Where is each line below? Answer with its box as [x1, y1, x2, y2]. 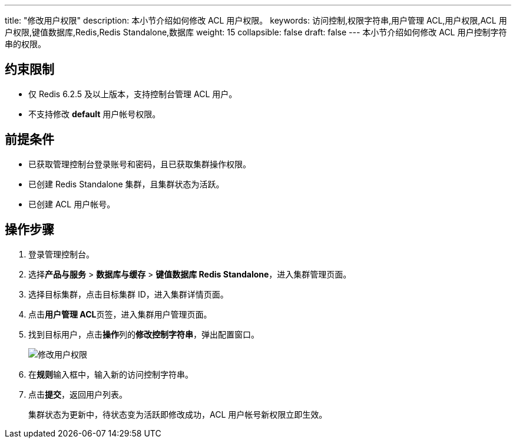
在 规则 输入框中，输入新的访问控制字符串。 [28, 369, 193, 379]
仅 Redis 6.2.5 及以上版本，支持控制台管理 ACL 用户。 [28, 88, 237, 99]
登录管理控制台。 [28, 249, 94, 259]
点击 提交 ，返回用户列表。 [28, 389, 127, 399]
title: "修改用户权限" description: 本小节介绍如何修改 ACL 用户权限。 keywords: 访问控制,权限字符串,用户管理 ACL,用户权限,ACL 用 [5, 15, 507, 25]
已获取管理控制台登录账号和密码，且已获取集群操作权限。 [28, 158, 251, 169]
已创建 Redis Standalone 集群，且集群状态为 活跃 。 [28, 178, 224, 189]
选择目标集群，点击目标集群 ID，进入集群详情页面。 [28, 289, 229, 299]
